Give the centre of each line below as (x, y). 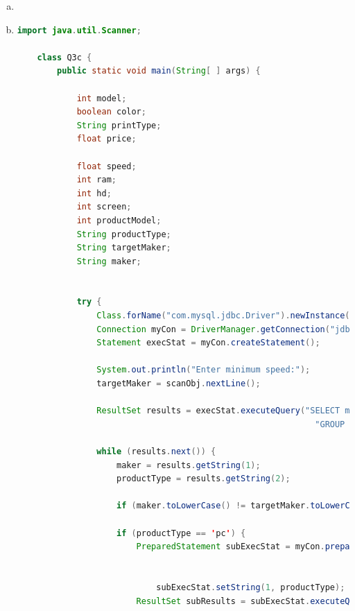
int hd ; (94, 193)
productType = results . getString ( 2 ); (203, 479)
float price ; (106, 139)
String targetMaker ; (124, 248)
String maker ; (109, 261)
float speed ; (106, 166)
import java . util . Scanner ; (79, 30)
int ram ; (96, 180)
